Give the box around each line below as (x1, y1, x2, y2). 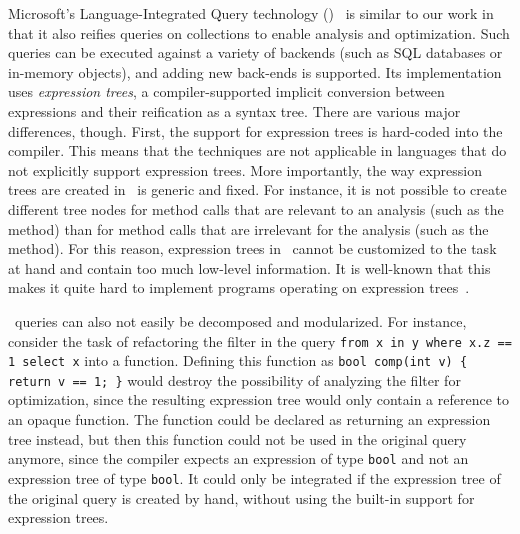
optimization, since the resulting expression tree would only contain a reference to (8, 389, 509, 410)
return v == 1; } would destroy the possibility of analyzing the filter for (8, 369, 461, 390)
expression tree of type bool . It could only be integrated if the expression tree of (8, 467, 501, 488)
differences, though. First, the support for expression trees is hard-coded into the (8, 120, 503, 141)
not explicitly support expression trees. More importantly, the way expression (8, 159, 482, 180)
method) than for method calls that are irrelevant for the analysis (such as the (8, 218, 489, 239)
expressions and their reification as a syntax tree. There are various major (8, 100, 461, 121)
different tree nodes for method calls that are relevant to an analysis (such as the (8, 198, 504, 219)
